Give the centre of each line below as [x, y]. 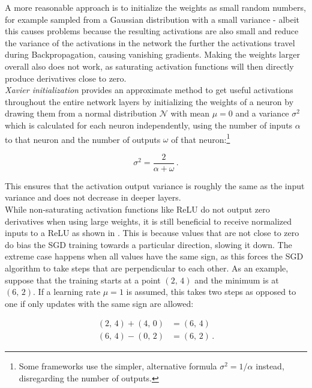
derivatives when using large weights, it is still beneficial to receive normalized [148, 221]
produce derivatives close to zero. [66, 78]
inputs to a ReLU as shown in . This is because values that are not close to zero [152, 233]
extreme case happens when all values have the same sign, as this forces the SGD [154, 256]
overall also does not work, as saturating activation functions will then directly [149, 66]
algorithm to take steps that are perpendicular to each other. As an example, [147, 268]
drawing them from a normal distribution [81, 113]
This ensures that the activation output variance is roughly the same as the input [155, 185]
